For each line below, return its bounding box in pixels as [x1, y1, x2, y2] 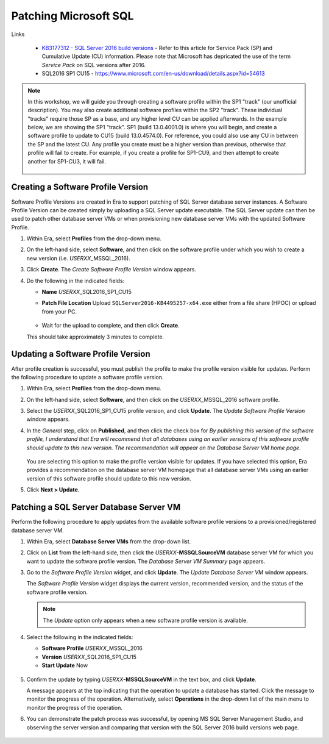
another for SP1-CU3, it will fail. [27, 157, 107, 165]
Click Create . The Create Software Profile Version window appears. [26, 266, 196, 273]
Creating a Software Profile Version [11, 182, 149, 192]
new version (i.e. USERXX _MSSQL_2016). [26, 254, 130, 262]
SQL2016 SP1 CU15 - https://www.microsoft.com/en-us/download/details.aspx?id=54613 [41, 70, 265, 77]
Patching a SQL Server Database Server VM [11, 502, 181, 512]
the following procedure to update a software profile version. [11, 373, 164, 381]
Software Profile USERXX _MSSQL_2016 [41, 645, 143, 652]
